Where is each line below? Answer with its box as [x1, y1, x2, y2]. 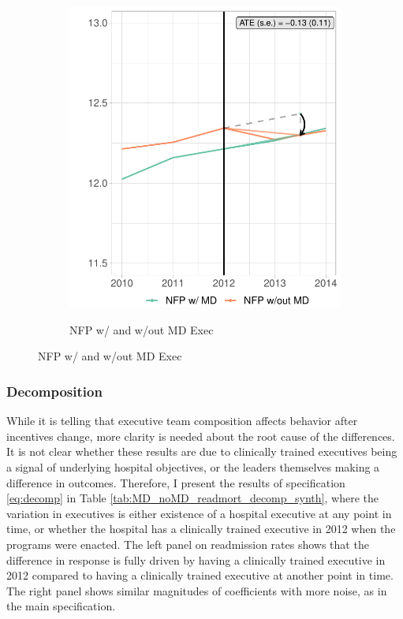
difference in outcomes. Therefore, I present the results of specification [6, 474, 345, 490]
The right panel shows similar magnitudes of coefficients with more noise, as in [6, 582, 387, 598]
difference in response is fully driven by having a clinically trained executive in [6, 551, 386, 568]
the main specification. [6, 598, 116, 614]
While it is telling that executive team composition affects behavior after [6, 412, 358, 429]
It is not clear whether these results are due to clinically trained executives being [6, 443, 397, 460]
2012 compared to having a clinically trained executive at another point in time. [6, 567, 394, 584]
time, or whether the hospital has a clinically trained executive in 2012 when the [6, 520, 396, 537]
